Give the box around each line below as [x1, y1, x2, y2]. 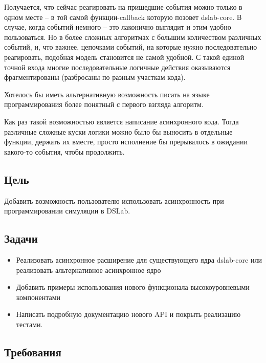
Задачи [4, 230, 38, 246]
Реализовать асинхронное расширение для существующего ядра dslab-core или [16, 254, 262, 265]
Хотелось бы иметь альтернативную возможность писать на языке [4, 89, 210, 99]
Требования [4, 344, 61, 359]
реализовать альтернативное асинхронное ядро [16, 264, 161, 275]
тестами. [16, 318, 43, 329]
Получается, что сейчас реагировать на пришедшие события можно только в [4, 2, 242, 12]
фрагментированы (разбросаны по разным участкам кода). [4, 72, 186, 82]
